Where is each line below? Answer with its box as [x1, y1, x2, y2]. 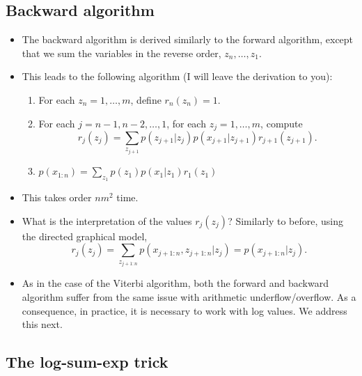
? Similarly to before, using [228, 213, 343, 228]
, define [130, 92, 162, 107]
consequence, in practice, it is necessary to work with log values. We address [22, 303, 347, 318]
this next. [22, 317, 63, 331]
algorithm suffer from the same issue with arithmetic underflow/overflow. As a [22, 290, 356, 304]
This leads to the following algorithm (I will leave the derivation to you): [22, 69, 333, 84]
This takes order [22, 190, 92, 205]
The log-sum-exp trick [6, 351, 168, 373]
